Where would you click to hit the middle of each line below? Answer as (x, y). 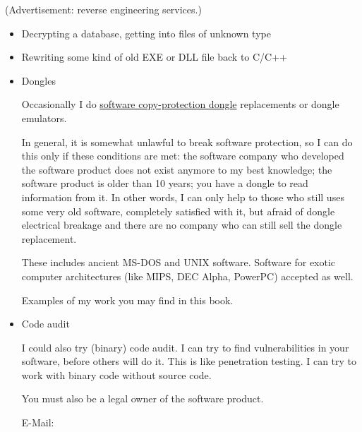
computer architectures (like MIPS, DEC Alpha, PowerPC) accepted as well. (187, 276)
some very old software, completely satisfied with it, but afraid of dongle (178, 211)
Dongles (38, 80)
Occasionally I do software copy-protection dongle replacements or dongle (180, 104)
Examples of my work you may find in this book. (127, 300)
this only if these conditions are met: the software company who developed (183, 156)
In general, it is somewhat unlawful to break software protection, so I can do (187, 142)
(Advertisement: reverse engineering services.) (103, 9)
